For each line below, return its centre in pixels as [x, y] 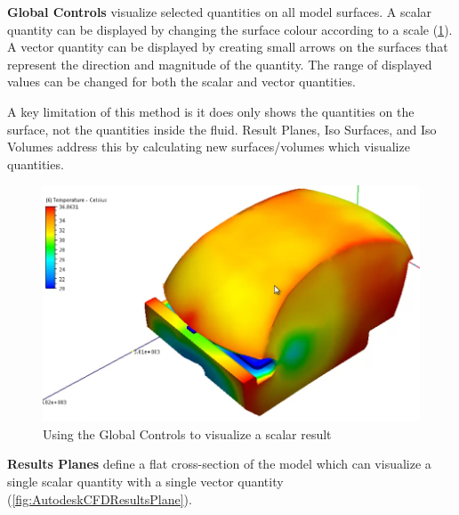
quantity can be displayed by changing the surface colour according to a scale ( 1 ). [230, 29]
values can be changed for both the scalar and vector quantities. [181, 82]
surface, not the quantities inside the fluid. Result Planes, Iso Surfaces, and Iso [222, 129]
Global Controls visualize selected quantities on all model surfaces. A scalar [220, 12]
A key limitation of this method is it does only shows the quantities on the [211, 111]
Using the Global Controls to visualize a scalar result [187, 433]
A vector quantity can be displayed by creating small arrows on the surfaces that [228, 47]
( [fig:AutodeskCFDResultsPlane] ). [100, 499]
